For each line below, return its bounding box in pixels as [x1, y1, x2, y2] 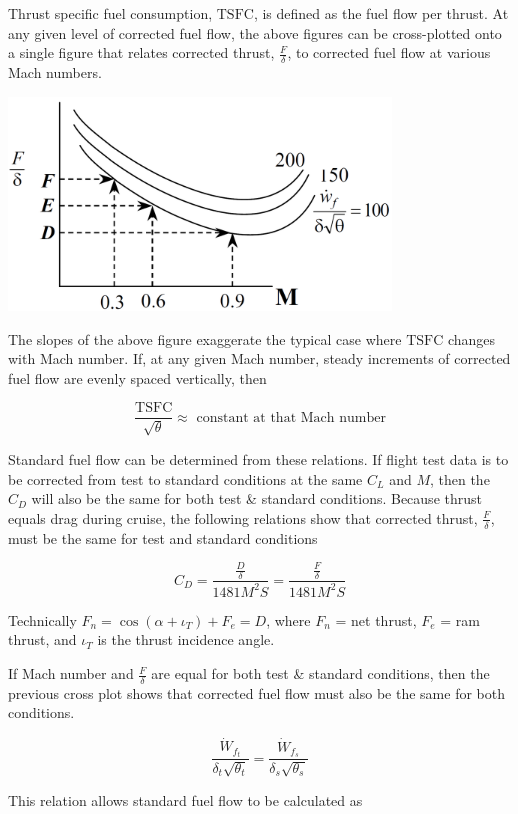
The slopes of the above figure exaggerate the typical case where [8, 328, 402, 349]
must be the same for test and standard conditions [8, 527, 318, 548]
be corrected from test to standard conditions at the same [8, 468, 363, 489]
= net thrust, [335, 609, 417, 630]
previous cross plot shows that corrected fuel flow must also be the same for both [8, 682, 505, 703]
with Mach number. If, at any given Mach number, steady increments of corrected [8, 348, 511, 369]
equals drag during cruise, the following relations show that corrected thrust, [8, 507, 478, 528]
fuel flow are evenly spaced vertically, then [8, 367, 267, 388]
